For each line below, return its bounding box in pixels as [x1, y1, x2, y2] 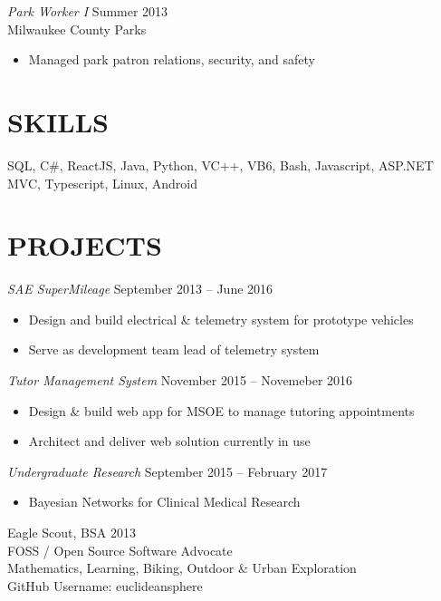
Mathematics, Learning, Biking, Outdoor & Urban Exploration [7, 558, 357, 577]
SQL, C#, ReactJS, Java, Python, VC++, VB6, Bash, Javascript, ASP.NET [7, 155, 434, 174]
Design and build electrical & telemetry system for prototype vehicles [28, 309, 414, 328]
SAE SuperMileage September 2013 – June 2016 [7, 279, 273, 298]
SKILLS [7, 102, 109, 140]
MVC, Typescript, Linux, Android [7, 173, 197, 192]
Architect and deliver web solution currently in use [28, 431, 311, 451]
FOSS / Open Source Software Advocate [7, 540, 233, 559]
